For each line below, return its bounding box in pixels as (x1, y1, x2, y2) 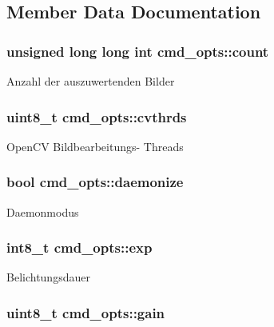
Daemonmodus (6, 203, 79, 220)
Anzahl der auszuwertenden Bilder (6, 73, 175, 89)
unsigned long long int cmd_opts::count (6, 41, 269, 61)
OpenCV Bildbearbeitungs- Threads (6, 138, 184, 154)
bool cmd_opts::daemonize (6, 172, 184, 192)
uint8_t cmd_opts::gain (6, 302, 165, 322)
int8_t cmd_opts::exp (6, 237, 153, 257)
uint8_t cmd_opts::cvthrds (6, 106, 187, 126)
